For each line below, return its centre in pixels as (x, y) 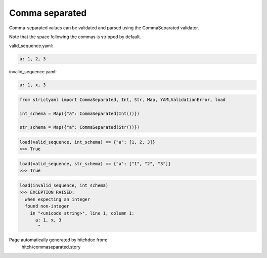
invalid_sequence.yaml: (33, 72)
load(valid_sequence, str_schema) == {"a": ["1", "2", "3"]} (95, 164)
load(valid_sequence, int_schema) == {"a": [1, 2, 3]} (87, 142)
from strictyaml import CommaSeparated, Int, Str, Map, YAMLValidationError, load (123, 100)
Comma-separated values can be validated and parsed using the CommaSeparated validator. (104, 28)
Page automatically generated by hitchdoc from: (58, 240)
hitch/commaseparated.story (51, 247)
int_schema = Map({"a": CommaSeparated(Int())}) (80, 113)
